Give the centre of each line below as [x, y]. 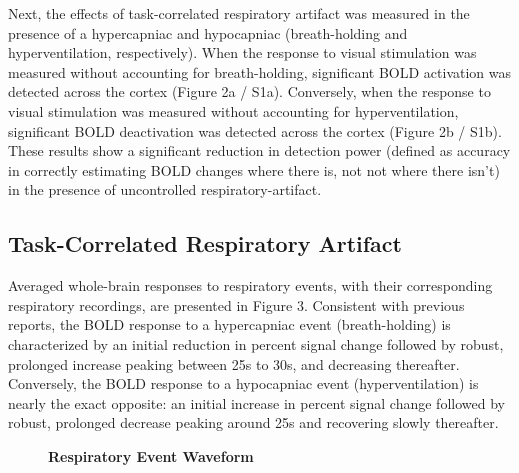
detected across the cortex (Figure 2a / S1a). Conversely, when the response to [249, 91]
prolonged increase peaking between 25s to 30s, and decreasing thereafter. [234, 363]
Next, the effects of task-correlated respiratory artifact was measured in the [239, 13]
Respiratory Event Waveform [151, 455]
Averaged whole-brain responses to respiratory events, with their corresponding [250, 285]
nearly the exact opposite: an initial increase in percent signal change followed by [256, 402]
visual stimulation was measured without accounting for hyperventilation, [233, 110]
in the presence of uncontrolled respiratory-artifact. [165, 189]
